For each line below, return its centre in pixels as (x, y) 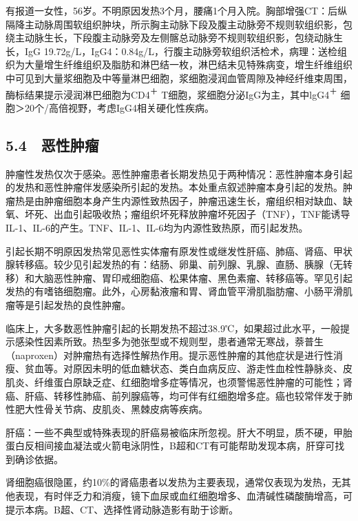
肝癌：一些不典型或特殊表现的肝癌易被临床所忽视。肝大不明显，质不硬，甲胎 (179, 432)
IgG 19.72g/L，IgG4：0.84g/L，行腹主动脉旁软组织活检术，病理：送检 (181, 51)
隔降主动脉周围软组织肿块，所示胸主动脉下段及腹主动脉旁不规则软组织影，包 (179, 24)
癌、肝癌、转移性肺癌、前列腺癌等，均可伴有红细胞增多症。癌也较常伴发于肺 (179, 395)
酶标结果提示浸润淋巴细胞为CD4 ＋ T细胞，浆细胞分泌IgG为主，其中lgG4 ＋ (171, 93)
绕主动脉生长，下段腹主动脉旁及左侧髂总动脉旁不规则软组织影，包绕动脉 (169, 38)
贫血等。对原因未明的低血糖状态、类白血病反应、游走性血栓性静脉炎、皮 (188, 368)
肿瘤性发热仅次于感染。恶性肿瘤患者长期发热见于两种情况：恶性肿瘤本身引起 (179, 173)
